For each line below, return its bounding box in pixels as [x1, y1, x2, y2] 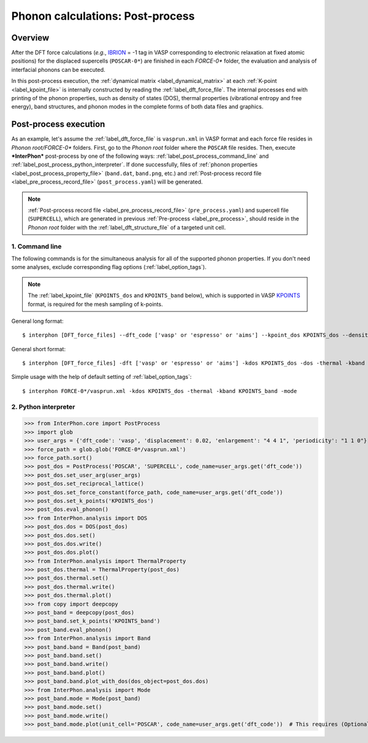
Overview [11, 33, 50, 43]
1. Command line [11, 242, 62, 251]
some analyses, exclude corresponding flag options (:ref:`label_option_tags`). [11, 263, 207, 271]
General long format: [11, 317, 64, 325]
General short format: [11, 345, 66, 352]
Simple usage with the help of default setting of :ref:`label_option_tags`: [11, 373, 192, 381]
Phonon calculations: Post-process [11, 9, 195, 23]
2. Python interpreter [11, 402, 75, 411]
